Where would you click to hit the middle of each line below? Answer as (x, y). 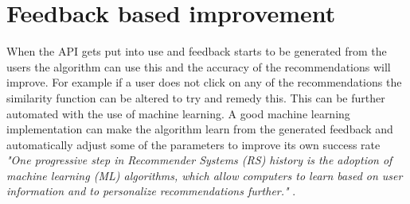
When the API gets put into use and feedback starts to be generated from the (197, 51)
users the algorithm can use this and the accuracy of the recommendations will (199, 66)
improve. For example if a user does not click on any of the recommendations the (204, 82)
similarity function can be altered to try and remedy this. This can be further (196, 97)
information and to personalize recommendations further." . (151, 191)
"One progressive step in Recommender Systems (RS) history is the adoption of (199, 160)
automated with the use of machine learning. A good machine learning (178, 113)
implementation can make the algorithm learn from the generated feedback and (200, 129)
